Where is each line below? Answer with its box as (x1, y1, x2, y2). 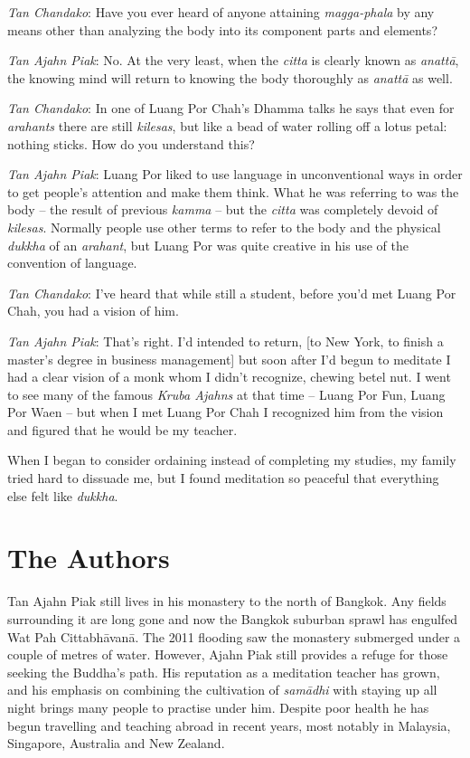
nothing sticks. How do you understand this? (7, 134, 255, 153)
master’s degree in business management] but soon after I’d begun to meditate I (7, 349, 451, 368)
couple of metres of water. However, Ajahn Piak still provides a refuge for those (7, 645, 448, 664)
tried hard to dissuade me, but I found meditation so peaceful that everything (7, 469, 439, 488)
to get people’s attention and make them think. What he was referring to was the (7, 182, 459, 201)
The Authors (7, 539, 170, 576)
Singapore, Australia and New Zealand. (7, 734, 225, 753)
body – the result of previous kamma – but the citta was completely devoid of (7, 200, 438, 219)
